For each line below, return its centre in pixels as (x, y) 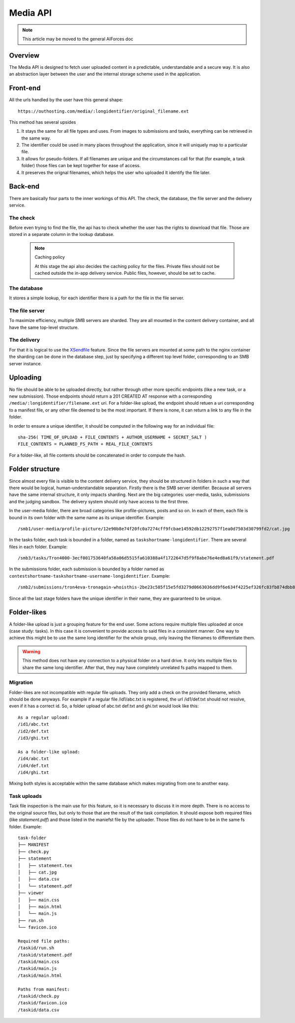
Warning (31, 651)
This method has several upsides (43, 122)
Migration (21, 682)
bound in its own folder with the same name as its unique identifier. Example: (87, 517)
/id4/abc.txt (33, 759)
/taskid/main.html (40, 975)
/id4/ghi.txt (33, 772)
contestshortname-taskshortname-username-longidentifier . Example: (90, 576)
